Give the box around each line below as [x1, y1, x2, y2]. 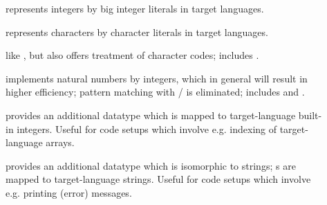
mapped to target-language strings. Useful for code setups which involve [6, 172, 311, 186]
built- [298, 107, 322, 122]
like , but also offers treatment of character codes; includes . [6, 48, 259, 62]
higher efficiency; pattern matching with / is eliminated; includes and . [6, 84, 305, 99]
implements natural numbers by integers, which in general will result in [6, 71, 308, 85]
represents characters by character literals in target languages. [6, 24, 268, 39]
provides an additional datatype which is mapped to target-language [6, 107, 296, 122]
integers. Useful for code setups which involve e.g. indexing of [17, 121, 277, 136]
